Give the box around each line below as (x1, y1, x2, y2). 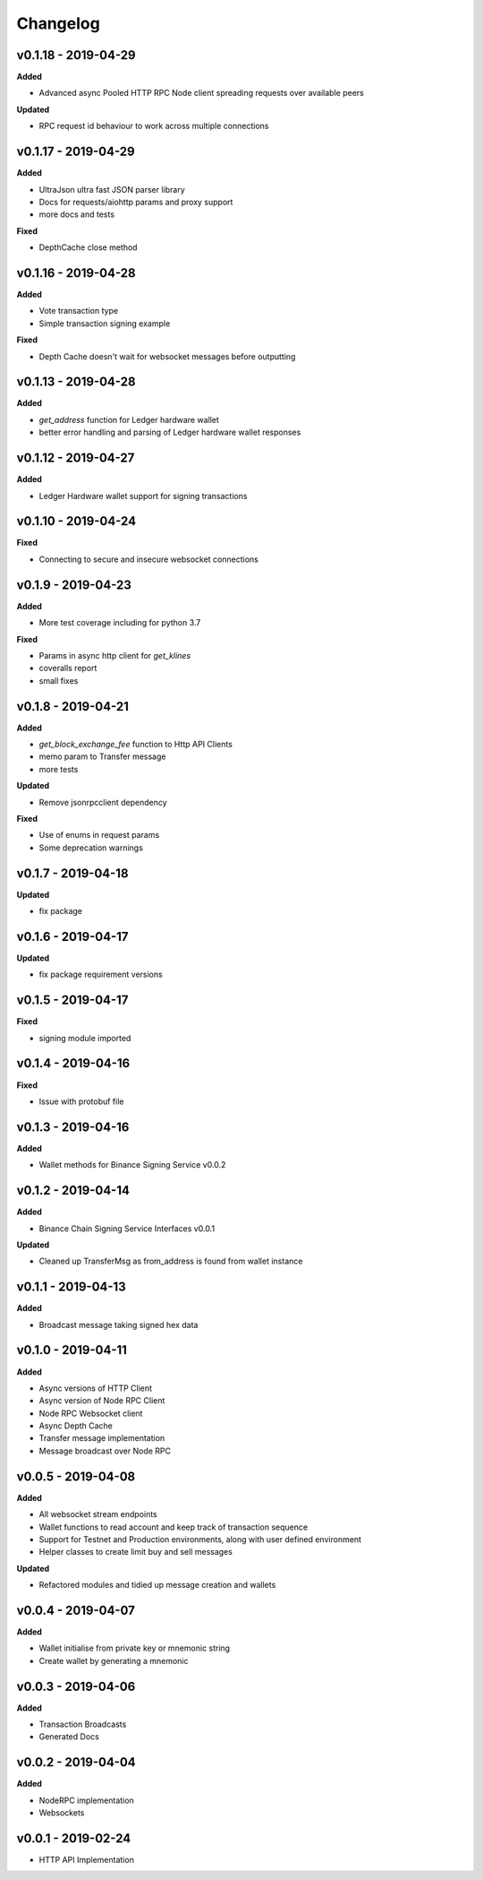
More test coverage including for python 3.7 (38, 617, 201, 628)
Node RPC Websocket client (38, 1408, 143, 1419)
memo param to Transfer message (38, 751, 166, 762)
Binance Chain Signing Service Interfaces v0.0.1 (38, 1223, 215, 1234)
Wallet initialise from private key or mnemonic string (38, 1643, 231, 1653)
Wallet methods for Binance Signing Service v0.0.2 (38, 1160, 226, 1170)
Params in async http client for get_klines (38, 650, 191, 660)
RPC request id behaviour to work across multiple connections (38, 121, 269, 132)
